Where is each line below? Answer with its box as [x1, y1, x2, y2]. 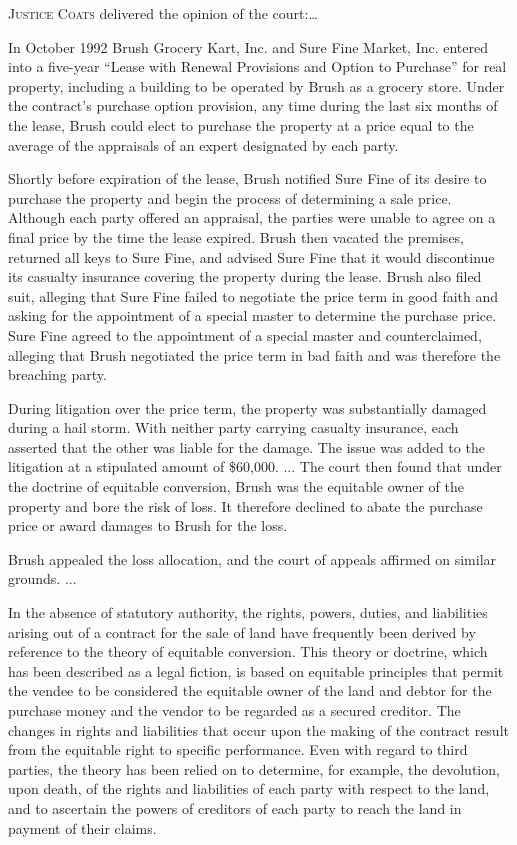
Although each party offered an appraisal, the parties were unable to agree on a [8, 207, 496, 228]
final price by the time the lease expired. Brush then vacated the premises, [8, 226, 465, 247]
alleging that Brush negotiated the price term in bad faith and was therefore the [8, 344, 501, 365]
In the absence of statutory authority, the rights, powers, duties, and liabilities [8, 602, 488, 623]
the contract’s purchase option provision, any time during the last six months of [8, 95, 498, 116]
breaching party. [8, 364, 107, 385]
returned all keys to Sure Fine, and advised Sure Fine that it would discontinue [8, 246, 495, 267]
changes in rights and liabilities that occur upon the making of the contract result [8, 719, 509, 740]
